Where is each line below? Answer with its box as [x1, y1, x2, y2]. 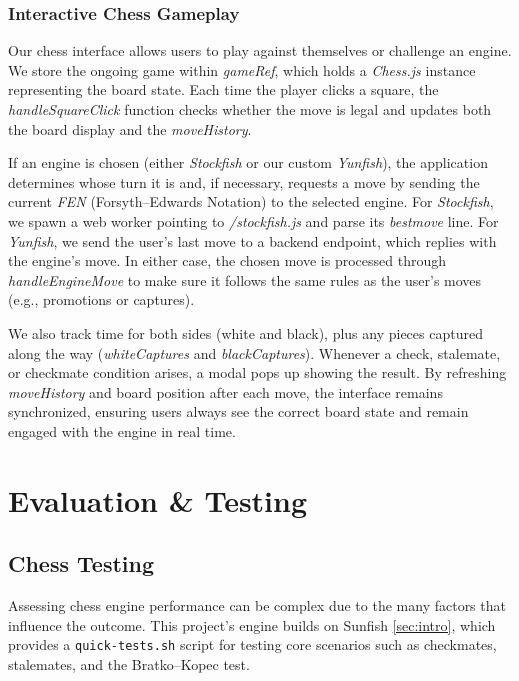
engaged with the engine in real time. [8, 420, 236, 441]
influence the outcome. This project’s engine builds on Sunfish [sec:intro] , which [8, 614, 496, 635]
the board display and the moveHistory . [8, 118, 252, 139]
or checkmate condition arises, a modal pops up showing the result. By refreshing [8, 362, 507, 383]
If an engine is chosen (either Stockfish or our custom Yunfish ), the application [8, 152, 488, 173]
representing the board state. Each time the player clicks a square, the [8, 79, 439, 100]
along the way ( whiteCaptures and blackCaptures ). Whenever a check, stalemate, [8, 342, 501, 363]
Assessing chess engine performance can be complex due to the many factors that [8, 595, 506, 616]
